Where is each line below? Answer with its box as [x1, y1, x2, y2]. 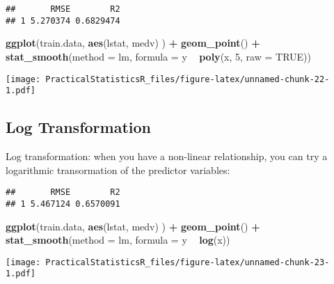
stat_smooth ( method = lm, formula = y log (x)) [6, 232, 230, 247]
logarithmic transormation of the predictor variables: [6, 162, 230, 177]
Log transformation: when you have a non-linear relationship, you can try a [6, 149, 328, 164]
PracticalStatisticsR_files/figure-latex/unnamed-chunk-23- [45, 257, 330, 267]
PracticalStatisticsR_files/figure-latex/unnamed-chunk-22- [45, 74, 330, 84]
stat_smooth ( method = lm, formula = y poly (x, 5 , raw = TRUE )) [6, 49, 311, 63]
